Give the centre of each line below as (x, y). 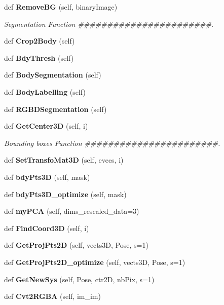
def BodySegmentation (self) (53, 75)
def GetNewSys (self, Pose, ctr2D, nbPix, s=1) (79, 279)
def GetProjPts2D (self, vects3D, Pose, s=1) (76, 245)
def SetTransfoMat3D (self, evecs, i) (64, 160)
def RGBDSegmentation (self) (55, 109)
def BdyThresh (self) (39, 58)
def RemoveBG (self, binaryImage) (61, 7)
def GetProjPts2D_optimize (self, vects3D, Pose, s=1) (95, 262)
